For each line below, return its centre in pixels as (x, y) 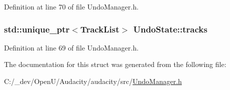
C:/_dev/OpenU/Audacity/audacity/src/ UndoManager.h (93, 81)
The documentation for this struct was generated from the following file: (115, 64)
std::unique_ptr (37, 29)
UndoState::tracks (170, 29)
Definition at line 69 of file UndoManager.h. (71, 47)
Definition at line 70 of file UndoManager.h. (71, 6)
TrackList (100, 29)
